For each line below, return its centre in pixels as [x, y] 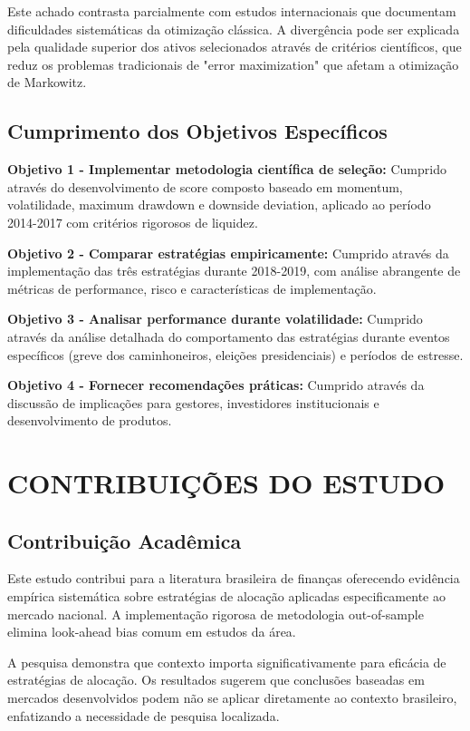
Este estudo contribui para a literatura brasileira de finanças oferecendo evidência [234, 578]
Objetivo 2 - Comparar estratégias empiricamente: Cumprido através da [228, 253]
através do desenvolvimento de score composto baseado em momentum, [205, 186]
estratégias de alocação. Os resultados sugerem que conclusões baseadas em [216, 680]
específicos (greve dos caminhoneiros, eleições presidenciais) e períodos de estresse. [235, 354]
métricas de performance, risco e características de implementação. [192, 288]
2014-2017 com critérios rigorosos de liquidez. [133, 222]
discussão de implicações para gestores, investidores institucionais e [193, 402]
